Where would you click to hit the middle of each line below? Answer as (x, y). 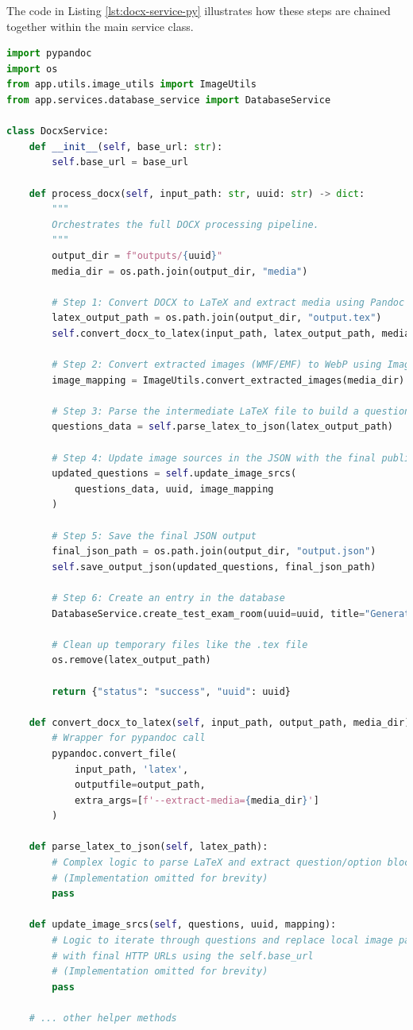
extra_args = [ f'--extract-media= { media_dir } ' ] (197, 800)
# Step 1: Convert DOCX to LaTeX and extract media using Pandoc (228, 302)
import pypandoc (49, 54)
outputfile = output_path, (140, 785)
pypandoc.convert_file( (114, 753)
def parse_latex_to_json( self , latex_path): (149, 847)
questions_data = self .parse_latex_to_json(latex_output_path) (222, 427)
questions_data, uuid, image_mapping (174, 489)
